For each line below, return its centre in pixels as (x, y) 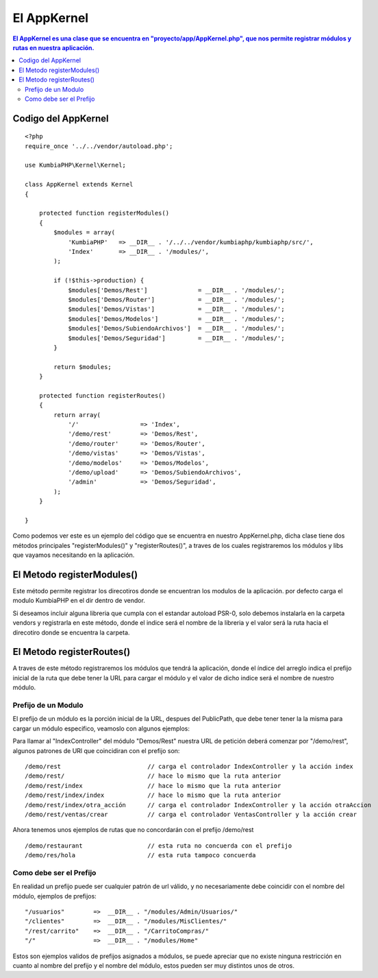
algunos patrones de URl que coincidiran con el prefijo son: (96, 750)
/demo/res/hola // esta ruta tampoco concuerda (140, 855)
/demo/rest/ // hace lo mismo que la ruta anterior (153, 776)
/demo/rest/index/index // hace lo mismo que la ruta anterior (153, 795)
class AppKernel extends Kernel (79, 184)
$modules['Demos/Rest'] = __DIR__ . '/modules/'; (176, 290)
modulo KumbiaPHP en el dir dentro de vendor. (79, 601)
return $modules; (83, 367)
